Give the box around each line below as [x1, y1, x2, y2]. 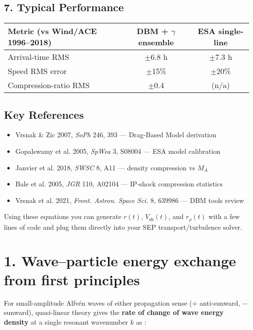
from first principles [4, 269, 140, 289]
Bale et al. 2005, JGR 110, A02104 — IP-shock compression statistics [15, 179, 223, 189]
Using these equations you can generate [4, 211, 122, 221]
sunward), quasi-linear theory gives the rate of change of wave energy [4, 307, 224, 317]
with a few [208, 211, 240, 221]
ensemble [138, 37, 174, 48]
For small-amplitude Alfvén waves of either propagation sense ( [4, 297, 192, 308]
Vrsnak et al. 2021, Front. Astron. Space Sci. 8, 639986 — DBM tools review [15, 195, 244, 205]
